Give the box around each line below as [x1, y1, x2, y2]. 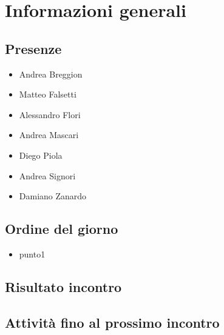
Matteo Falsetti [19, 88, 76, 101]
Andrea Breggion [19, 67, 83, 80]
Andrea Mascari [19, 128, 79, 141]
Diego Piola [19, 148, 63, 161]
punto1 [19, 247, 46, 260]
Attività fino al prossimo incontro [5, 313, 220, 331]
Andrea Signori [19, 169, 76, 182]
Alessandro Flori [19, 108, 81, 121]
